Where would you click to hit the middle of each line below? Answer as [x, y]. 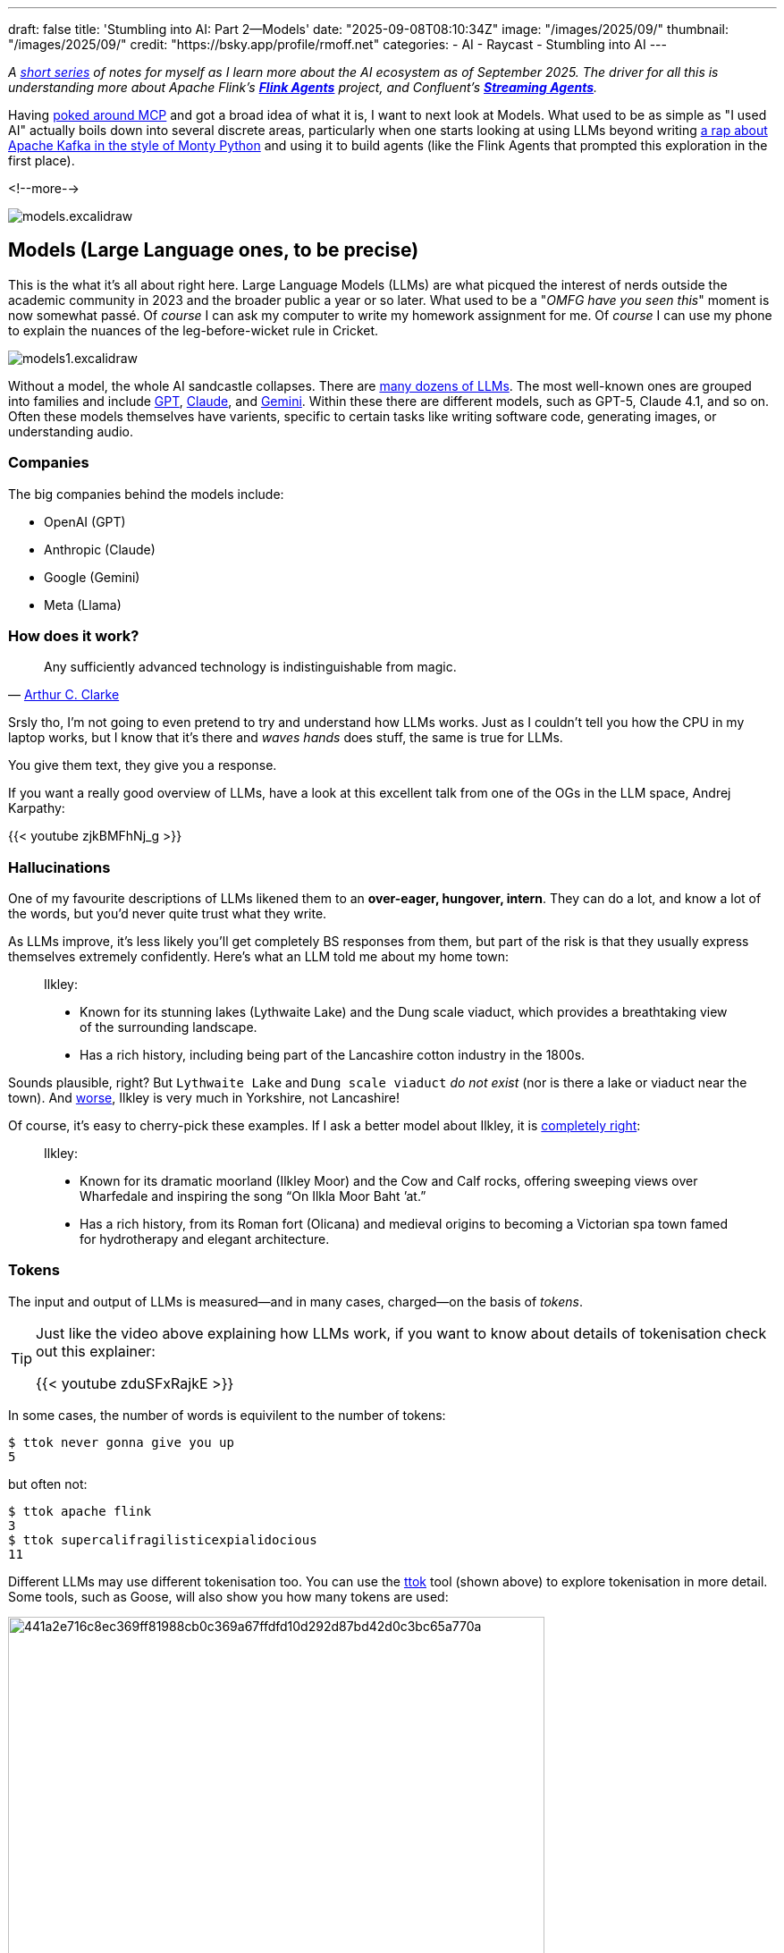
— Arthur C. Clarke [64, 695]
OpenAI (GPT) [85, 521]
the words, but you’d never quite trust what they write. [168, 914]
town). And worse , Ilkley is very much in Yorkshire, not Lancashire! [204, 1098]
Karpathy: [37, 808]
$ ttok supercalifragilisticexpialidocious [163, 1539]
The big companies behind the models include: [146, 494]
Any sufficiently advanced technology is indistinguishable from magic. [250, 667]
